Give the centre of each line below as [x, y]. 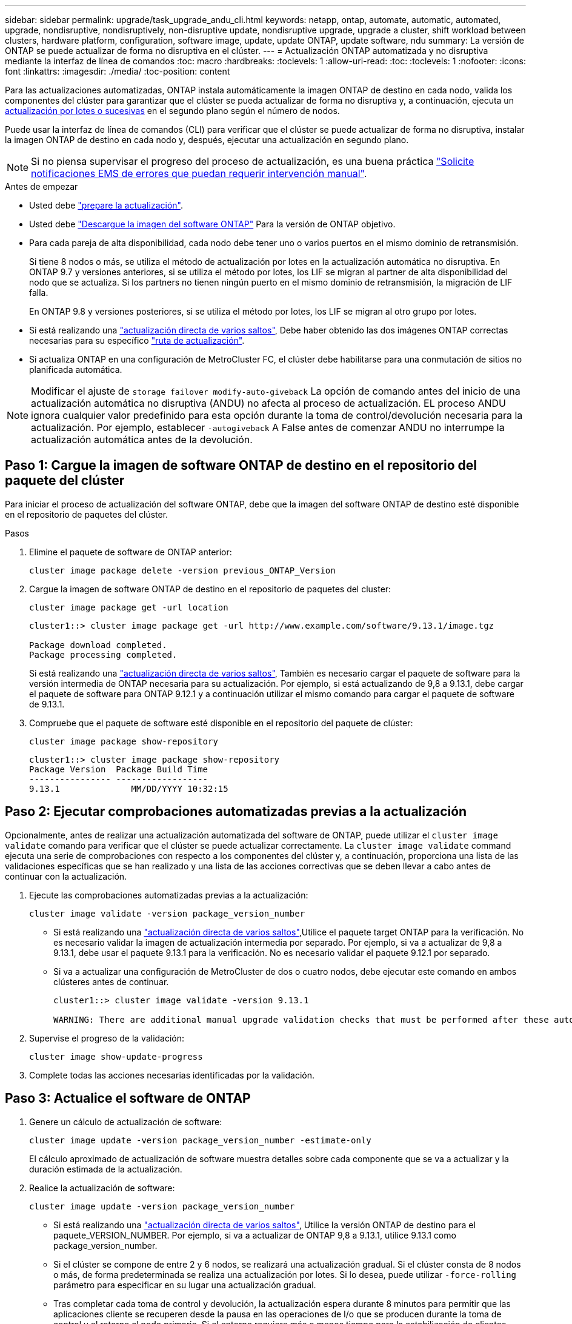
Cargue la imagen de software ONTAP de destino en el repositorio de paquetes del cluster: [210, 589]
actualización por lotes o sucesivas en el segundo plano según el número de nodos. [172, 111]
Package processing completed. [103, 654]
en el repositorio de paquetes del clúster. [87, 514]
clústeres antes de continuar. [111, 981]
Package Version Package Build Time [119, 769]
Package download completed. [98, 645]
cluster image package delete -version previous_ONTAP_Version [182, 570]
